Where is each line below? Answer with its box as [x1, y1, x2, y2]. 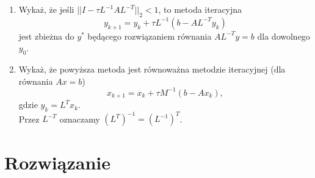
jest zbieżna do [18, 29, 74, 42]
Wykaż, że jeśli [18, 3, 74, 15]
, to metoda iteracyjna [158, 3, 242, 15]
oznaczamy [59, 112, 100, 125]
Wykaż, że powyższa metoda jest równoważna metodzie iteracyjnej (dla [18, 62, 286, 75]
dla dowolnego [257, 29, 310, 42]
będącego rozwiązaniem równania [87, 29, 212, 42]
